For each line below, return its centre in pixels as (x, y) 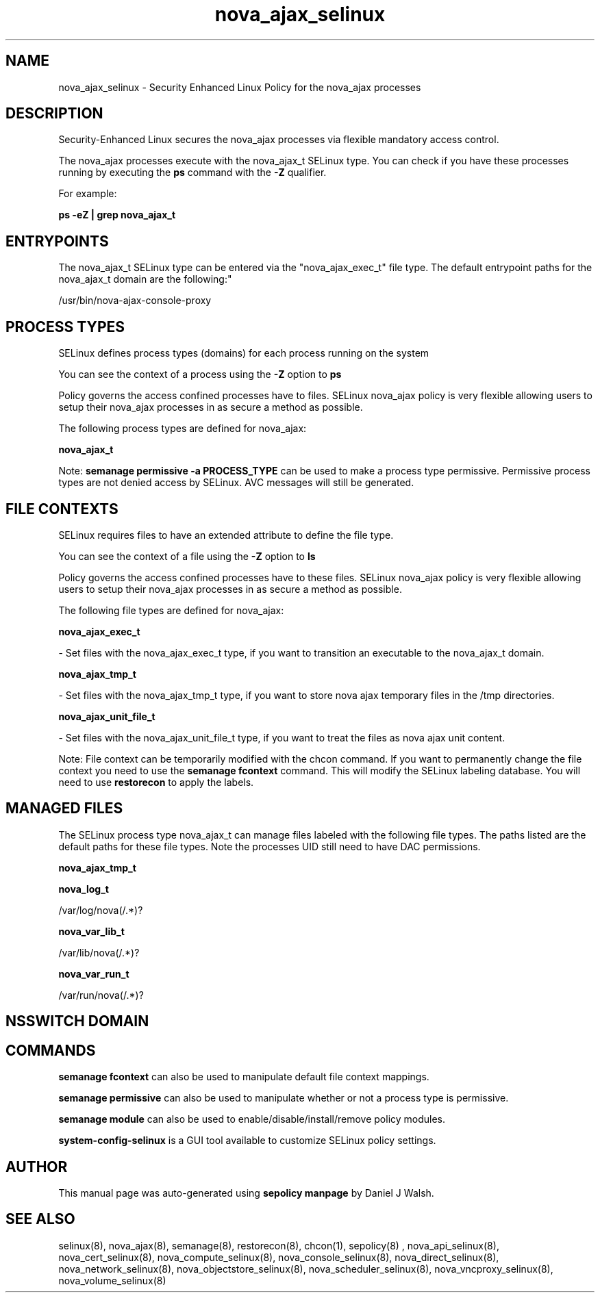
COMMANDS (51, 1050)
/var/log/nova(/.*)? (101, 910)
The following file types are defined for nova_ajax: (171, 610)
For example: (88, 194)
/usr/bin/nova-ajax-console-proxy (135, 301)
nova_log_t (84, 889)
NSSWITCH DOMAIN (77, 1021)
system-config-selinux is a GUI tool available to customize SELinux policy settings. (247, 1141)
